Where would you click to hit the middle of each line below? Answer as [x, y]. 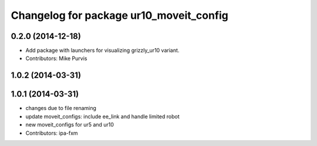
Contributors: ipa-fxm [52, 133]
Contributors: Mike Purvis [56, 58]
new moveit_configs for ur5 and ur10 [70, 125]
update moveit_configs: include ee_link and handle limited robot [103, 116]
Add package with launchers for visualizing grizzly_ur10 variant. [102, 51]
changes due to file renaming [61, 108]
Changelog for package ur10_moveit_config [120, 15]
